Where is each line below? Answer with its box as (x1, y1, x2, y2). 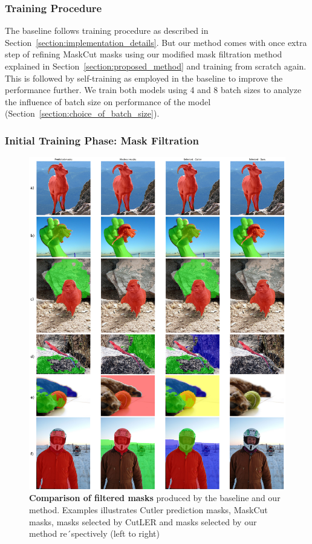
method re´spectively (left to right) (29, 527, 160, 540)
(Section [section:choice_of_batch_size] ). (5, 107, 160, 120)
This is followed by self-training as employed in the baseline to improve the (5, 71, 283, 84)
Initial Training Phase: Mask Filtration (5, 132, 199, 147)
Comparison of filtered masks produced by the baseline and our (29, 491, 281, 504)
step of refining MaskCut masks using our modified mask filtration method (5, 48, 282, 60)
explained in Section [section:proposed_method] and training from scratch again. (5, 60, 307, 72)
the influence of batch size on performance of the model (5, 95, 211, 108)
